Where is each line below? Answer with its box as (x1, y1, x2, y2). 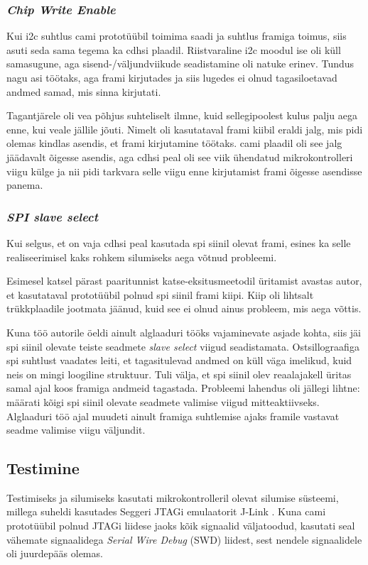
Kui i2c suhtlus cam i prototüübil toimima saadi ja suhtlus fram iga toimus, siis (6, 28, 347, 43)
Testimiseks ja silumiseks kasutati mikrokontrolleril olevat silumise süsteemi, (6, 490, 339, 505)
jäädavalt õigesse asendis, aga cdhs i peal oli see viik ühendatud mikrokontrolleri (6, 149, 353, 164)
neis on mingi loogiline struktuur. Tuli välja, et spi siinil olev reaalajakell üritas (6, 366, 352, 381)
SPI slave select (6, 207, 98, 225)
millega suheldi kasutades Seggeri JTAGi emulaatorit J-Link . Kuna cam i (6, 504, 326, 519)
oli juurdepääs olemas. (6, 546, 103, 561)
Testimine (6, 457, 80, 479)
